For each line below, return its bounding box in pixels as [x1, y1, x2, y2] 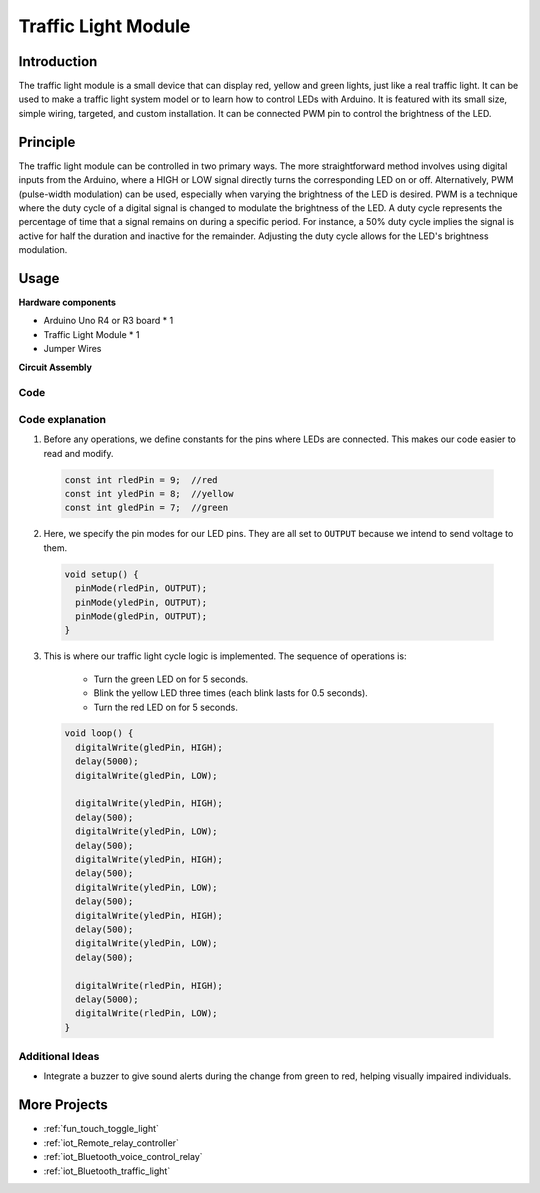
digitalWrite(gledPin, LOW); [75, 770, 219, 781]
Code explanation [18, 412, 107, 426]
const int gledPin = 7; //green [64, 502, 229, 514]
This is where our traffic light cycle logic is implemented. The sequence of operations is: [43, 650, 407, 662]
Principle [18, 133, 76, 150]
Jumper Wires [43, 343, 102, 355]
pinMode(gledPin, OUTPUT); [75, 610, 208, 622]
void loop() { [64, 728, 134, 739]
